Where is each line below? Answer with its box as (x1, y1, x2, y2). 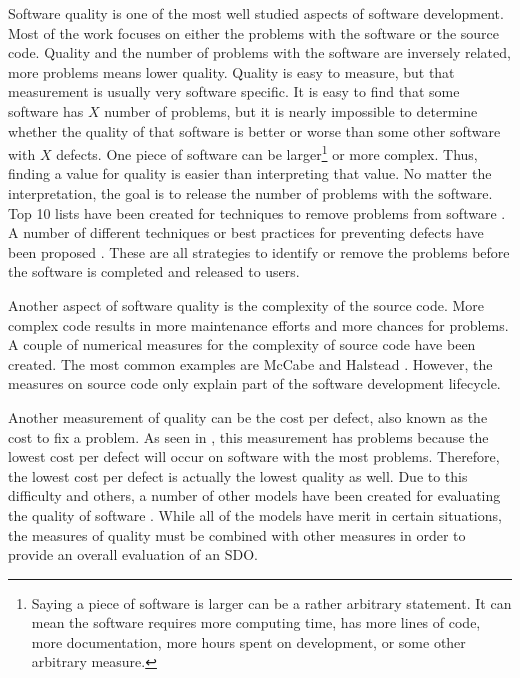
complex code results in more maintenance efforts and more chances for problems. (8, 314, 509, 335)
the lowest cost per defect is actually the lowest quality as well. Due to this (8, 465, 468, 486)
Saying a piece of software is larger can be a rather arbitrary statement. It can (31, 592, 512, 613)
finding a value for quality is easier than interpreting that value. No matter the (8, 163, 492, 184)
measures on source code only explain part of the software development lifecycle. (8, 373, 501, 394)
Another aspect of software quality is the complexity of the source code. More (8, 294, 485, 315)
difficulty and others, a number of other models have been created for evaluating (8, 485, 501, 506)
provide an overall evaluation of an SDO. (8, 544, 258, 565)
